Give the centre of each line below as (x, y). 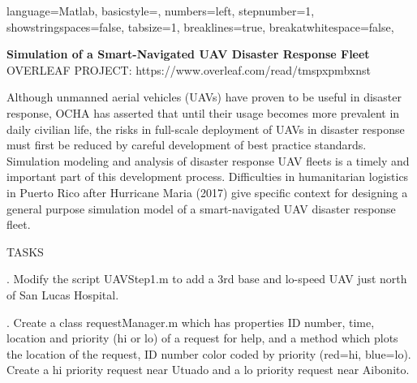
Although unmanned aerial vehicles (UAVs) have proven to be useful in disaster (204, 97)
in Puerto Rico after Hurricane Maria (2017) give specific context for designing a (207, 192)
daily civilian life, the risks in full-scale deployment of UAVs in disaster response (206, 129)
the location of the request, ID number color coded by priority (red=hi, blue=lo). (209, 353)
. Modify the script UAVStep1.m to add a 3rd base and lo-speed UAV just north (207, 279)
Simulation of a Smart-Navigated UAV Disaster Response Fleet (188, 54)
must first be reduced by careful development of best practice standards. (187, 145)
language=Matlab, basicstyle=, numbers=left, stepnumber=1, (161, 11)
